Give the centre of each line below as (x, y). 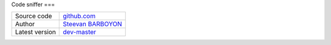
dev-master (79, 32)
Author (25, 24)
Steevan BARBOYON (93, 24)
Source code (33, 16)
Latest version (36, 32)
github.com (79, 16)
